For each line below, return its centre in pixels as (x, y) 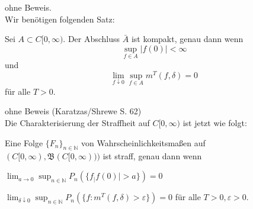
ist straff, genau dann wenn (152, 156)
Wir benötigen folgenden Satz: (60, 19)
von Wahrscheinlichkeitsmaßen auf (143, 142)
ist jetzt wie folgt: (215, 123)
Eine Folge (24, 142)
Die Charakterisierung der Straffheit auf (77, 123)
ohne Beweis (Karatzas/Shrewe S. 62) (73, 111)
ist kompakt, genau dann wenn (187, 39)
